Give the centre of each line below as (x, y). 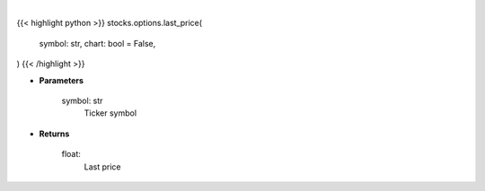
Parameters (62, 80)
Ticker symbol (110, 113)
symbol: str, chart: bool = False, (97, 43)
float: (71, 154)
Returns (54, 134)
